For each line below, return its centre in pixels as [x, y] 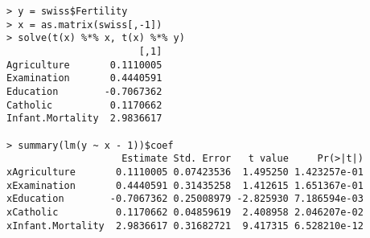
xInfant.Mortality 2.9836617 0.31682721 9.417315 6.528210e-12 [185, 226]
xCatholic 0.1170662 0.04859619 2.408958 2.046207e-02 [185, 212]
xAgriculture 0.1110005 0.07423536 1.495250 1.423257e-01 [185, 172]
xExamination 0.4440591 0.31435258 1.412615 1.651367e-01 [185, 185]
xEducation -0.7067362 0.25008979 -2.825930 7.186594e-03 [185, 199]
